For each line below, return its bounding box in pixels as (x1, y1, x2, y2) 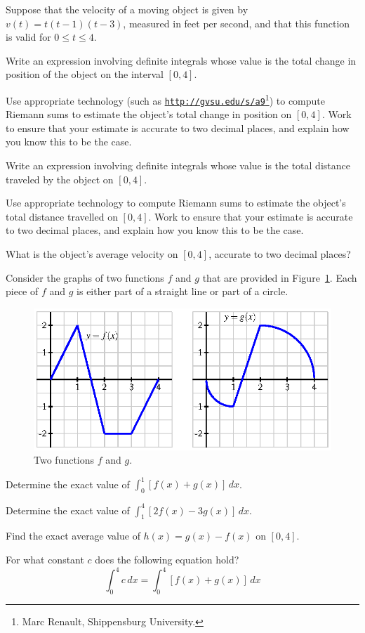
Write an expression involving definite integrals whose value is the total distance (6, 158, 350, 173)
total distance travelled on (6, 209, 118, 223)
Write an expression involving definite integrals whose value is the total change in (6, 53, 357, 67)
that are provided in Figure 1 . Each (202, 270, 357, 285)
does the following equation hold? (95, 552, 239, 567)
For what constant (6, 552, 84, 567)
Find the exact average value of (6, 528, 140, 543)
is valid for (6, 30, 51, 44)
